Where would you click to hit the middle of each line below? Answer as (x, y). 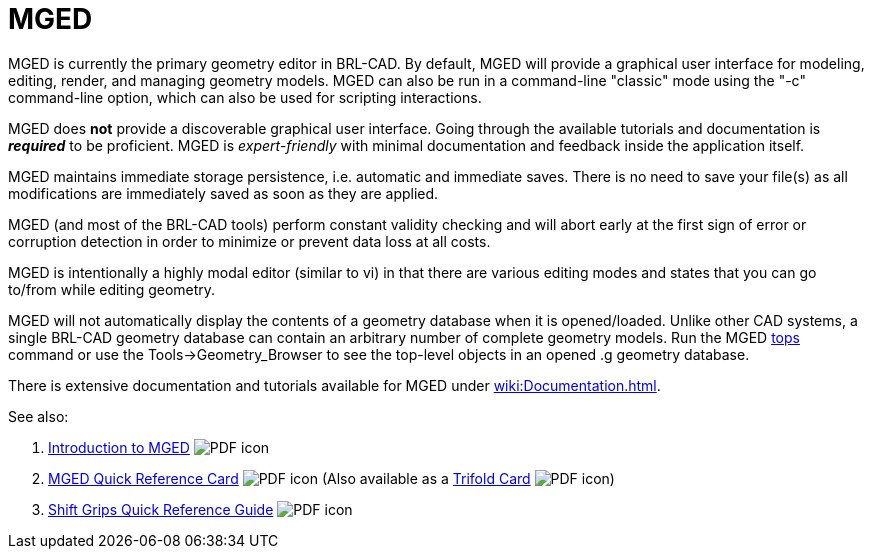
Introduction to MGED (119, 447)
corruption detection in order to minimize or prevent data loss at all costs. (249, 241)
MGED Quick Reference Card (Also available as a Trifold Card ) (331, 478)
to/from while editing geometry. (112, 289)
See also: (38, 416)
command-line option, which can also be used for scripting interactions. (245, 97)
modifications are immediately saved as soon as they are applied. (223, 193)
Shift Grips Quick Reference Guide (161, 509)
